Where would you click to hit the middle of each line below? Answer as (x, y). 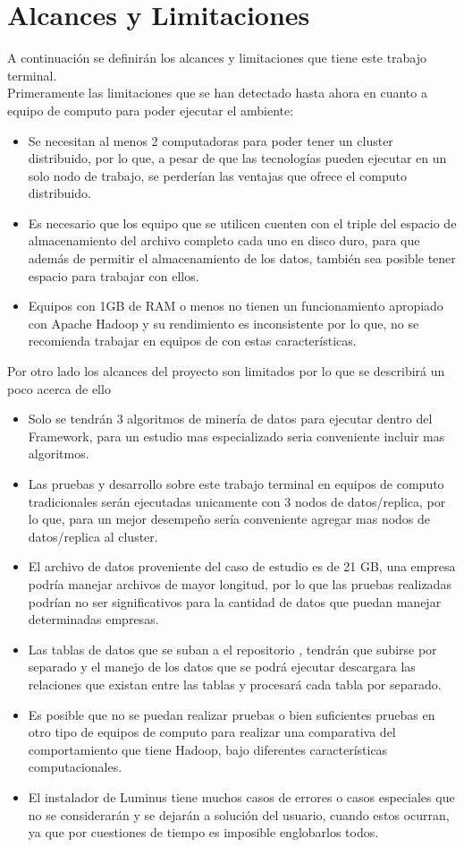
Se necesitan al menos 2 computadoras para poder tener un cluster (211, 140)
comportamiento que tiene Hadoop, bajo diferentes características (208, 749)
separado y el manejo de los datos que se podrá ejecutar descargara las (222, 667)
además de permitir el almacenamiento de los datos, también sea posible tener (242, 258)
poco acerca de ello (59, 388)
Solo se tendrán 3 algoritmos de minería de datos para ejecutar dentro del (230, 419)
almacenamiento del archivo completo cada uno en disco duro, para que (224, 240)
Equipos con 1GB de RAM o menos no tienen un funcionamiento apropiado (236, 306)
